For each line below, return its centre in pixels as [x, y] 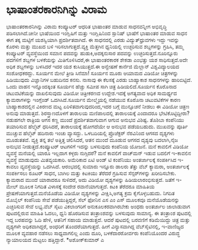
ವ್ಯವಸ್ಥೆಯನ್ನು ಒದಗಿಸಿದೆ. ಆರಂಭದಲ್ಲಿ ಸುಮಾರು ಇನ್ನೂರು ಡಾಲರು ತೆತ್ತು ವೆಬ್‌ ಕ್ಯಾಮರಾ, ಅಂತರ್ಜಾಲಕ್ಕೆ [105, 166]
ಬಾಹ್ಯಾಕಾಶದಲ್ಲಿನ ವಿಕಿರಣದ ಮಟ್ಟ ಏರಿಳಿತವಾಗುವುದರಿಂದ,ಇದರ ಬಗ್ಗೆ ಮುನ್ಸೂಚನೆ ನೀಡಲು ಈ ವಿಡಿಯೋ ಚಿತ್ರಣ [98, 106]
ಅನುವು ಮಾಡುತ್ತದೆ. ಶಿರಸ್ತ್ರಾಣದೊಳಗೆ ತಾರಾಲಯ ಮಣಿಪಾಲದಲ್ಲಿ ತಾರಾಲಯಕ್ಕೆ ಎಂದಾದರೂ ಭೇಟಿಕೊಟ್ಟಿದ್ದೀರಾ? [98, 113]
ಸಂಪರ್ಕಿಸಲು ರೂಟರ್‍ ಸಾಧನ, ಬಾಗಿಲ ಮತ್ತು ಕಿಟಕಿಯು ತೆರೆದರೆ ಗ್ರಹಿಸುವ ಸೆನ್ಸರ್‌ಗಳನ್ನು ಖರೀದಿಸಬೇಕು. [91, 173]
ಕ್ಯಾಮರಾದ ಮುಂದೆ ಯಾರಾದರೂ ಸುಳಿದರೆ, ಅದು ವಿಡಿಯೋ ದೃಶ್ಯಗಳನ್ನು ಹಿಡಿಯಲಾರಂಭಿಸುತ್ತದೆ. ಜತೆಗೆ [90, 180]
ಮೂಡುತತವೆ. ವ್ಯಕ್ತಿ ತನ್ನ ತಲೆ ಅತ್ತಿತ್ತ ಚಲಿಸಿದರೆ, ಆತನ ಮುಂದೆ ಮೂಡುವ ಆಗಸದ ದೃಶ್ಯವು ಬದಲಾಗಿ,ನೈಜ [92, 140]
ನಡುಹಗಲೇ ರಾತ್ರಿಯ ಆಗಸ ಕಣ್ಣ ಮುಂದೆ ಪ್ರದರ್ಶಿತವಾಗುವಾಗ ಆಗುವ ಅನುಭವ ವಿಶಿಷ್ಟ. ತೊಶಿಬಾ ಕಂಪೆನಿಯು [95, 120]
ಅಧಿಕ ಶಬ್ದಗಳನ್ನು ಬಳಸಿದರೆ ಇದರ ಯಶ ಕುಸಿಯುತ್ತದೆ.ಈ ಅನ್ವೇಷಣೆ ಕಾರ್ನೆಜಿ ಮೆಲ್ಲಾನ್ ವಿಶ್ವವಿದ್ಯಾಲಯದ [93, 66]
